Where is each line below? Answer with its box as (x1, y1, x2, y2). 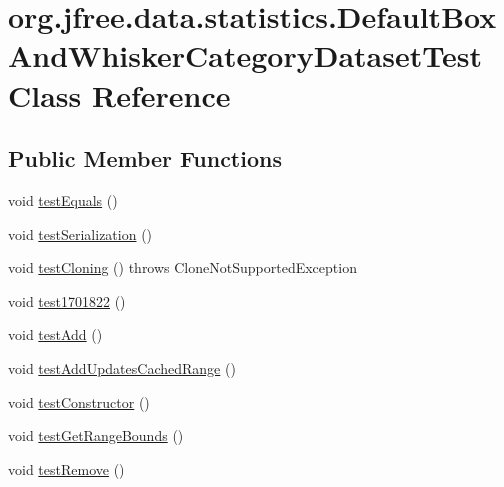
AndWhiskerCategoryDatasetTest (8, 35, 482, 76)
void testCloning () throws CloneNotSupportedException (8, 257, 357, 278)
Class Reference (8, 74, 231, 115)
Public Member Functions (8, 143, 282, 174)
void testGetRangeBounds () (8, 425, 184, 446)
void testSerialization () (8, 223, 153, 244)
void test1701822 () (8, 290, 126, 311)
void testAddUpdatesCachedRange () (8, 357, 236, 378)
